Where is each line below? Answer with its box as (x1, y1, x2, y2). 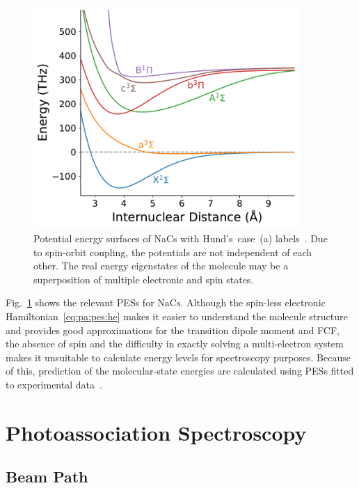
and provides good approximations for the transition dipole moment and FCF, (6, 322, 340, 337)
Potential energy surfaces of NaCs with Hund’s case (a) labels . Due (33, 231, 328, 246)
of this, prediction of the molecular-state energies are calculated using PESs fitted (6, 363, 354, 378)
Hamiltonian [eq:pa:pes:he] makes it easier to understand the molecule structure (6, 309, 348, 324)
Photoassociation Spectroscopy (6, 418, 307, 446)
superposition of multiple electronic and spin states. (33, 271, 254, 286)
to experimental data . (6, 377, 102, 391)
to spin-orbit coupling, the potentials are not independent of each (33, 244, 312, 259)
